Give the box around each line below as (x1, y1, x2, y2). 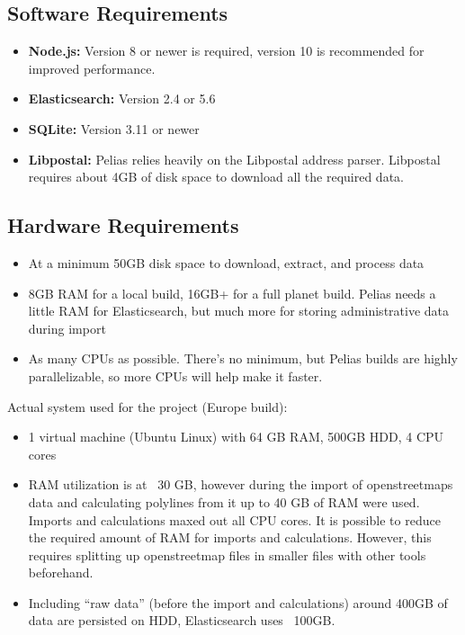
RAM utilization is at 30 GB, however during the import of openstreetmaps (28, 475, 453, 494)
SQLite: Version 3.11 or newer (28, 119, 200, 138)
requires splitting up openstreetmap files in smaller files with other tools (28, 545, 426, 564)
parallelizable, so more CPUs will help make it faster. (28, 366, 323, 385)
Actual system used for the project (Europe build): (7, 397, 288, 416)
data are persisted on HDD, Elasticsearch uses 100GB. (28, 611, 335, 630)
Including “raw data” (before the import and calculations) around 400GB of (28, 593, 448, 612)
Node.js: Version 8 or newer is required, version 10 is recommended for (28, 41, 425, 60)
